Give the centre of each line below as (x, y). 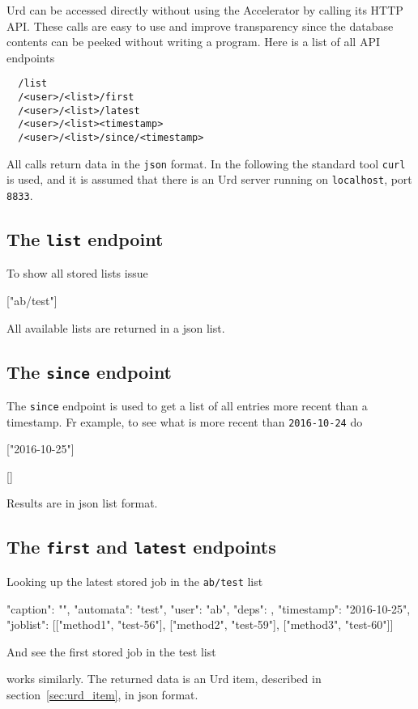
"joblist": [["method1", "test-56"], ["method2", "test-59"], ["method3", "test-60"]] (200, 624)
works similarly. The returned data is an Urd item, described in (164, 679)
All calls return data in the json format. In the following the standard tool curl (206, 163)
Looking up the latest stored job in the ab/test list (135, 581)
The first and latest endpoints (141, 547)
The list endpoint (85, 239)
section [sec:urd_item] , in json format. (102, 694)
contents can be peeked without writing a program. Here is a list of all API (194, 42)
